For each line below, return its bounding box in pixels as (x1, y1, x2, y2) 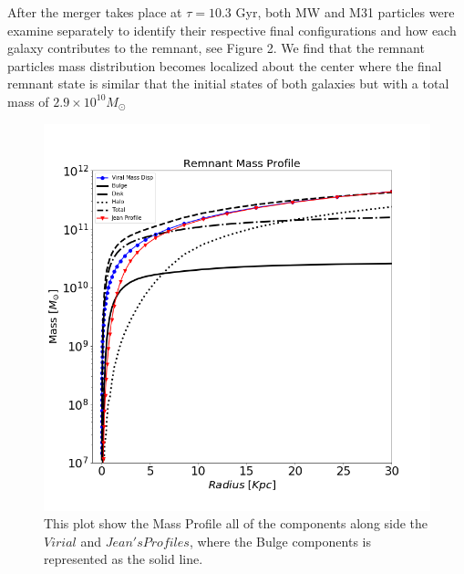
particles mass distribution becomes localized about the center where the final (7, 56, 442, 75)
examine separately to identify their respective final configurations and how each (7, 20, 457, 39)
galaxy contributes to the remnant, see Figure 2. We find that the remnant (7, 38, 425, 57)
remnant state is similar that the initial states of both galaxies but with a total (7, 74, 449, 93)
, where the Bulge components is (189, 531, 371, 550)
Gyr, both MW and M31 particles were (235, 3, 455, 21)
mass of (7, 91, 49, 110)
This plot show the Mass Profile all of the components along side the (44, 514, 428, 533)
